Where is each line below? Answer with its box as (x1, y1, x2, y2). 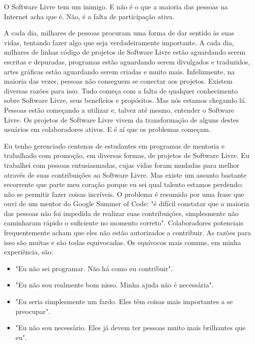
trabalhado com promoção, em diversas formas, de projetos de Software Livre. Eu (4, 150, 250, 160)
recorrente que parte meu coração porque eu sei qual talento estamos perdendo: (4, 179, 243, 189)
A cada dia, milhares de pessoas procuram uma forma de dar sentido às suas (4, 28, 234, 38)
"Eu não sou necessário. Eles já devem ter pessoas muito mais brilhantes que (15, 322, 246, 333)
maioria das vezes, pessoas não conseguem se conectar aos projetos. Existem (4, 76, 233, 86)
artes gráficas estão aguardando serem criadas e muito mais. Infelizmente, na (4, 66, 235, 76)
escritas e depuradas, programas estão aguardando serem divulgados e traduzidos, (4, 56, 250, 66)
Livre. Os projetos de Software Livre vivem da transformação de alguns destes (4, 114, 239, 125)
